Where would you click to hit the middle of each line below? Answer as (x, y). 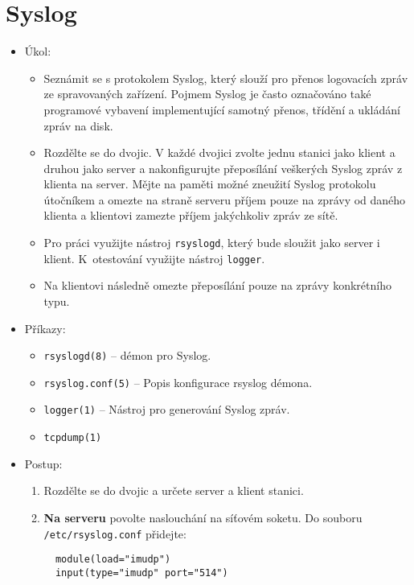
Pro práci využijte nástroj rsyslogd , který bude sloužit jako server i (212, 243)
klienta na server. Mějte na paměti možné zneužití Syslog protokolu (210, 184)
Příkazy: (45, 328)
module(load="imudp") (113, 560)
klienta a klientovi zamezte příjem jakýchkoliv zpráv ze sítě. (191, 215)
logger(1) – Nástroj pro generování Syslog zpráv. (167, 409)
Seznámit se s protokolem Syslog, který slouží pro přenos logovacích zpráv (226, 78)
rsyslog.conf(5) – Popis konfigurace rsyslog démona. (178, 382)
